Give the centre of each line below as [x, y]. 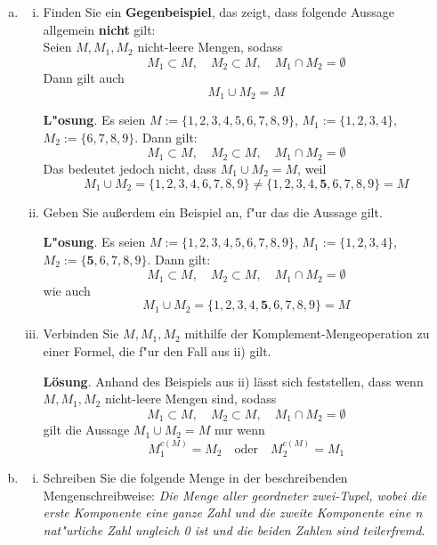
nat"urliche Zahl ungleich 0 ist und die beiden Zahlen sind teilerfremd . [234, 529]
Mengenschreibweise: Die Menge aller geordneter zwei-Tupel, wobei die [235, 495]
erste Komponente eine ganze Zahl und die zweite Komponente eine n [233, 512]
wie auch [67, 290]
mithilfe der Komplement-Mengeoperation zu [307, 334]
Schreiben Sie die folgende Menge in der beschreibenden [195, 477]
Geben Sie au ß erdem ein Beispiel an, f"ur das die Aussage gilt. [213, 211]
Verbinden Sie [81, 334]
